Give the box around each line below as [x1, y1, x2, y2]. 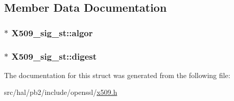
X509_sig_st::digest [11, 49, 97, 62]
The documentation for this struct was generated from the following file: [4, 69, 230, 80]
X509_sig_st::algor [11, 26, 93, 39]
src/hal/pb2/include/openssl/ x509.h [4, 87, 118, 97]
